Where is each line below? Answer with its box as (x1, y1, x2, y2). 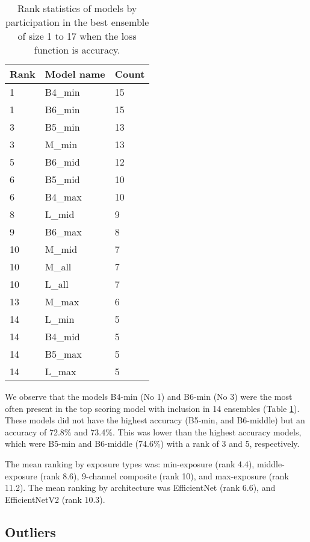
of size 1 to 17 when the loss (17, 29, 137, 43)
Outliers (5, 522, 56, 541)
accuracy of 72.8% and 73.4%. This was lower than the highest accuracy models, (5, 425, 302, 438)
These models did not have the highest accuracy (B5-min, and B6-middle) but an (5, 414, 305, 426)
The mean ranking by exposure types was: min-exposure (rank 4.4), (5, 457, 255, 470)
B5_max (45, 347, 82, 361)
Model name (45, 67, 105, 81)
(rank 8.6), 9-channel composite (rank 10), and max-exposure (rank (40, 469, 289, 482)
